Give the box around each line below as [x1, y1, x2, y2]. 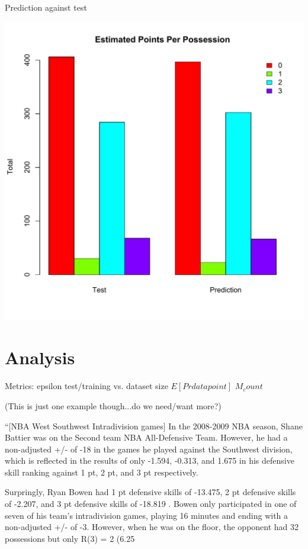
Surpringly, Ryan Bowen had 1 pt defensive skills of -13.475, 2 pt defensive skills [5, 486, 296, 498]
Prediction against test [5, 1, 87, 13]
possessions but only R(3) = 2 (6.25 [5, 532, 135, 544]
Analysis [5, 345, 75, 370]
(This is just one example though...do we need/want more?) [5, 399, 222, 412]
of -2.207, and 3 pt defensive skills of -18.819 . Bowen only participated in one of [5, 497, 297, 510]
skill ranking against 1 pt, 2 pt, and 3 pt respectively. [5, 465, 198, 478]
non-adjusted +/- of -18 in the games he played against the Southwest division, [5, 442, 293, 455]
